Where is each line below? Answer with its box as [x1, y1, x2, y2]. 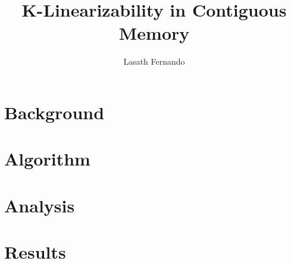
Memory [118, 21, 190, 45]
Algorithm [4, 147, 90, 171]
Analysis [4, 193, 75, 217]
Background [4, 100, 105, 124]
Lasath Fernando [123, 55, 185, 68]
